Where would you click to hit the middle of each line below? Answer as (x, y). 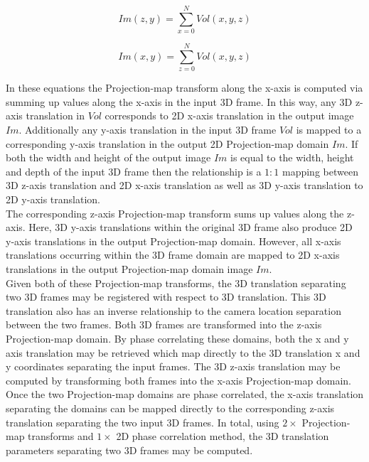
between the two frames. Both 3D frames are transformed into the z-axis (164, 324)
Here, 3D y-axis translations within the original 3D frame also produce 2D (191, 227)
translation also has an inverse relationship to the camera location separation (173, 310)
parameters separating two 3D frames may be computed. (129, 450)
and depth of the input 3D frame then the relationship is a (134, 171)
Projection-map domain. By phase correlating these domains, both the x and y (177, 338)
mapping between (320, 171)
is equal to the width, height (292, 157)
